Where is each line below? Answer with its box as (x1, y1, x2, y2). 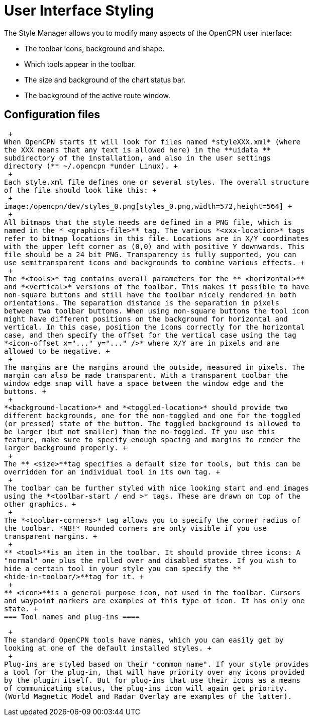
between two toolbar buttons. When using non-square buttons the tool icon (4, 306, 309, 315)
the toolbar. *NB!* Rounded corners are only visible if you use (4, 524, 267, 532)
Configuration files (4, 108, 100, 121)
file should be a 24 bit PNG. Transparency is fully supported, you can (4, 250, 296, 259)
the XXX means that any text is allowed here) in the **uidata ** (4, 145, 271, 154)
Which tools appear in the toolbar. (24, 59, 136, 68)
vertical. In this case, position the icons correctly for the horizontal (4, 323, 305, 331)
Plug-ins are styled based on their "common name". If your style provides (4, 660, 309, 668)
